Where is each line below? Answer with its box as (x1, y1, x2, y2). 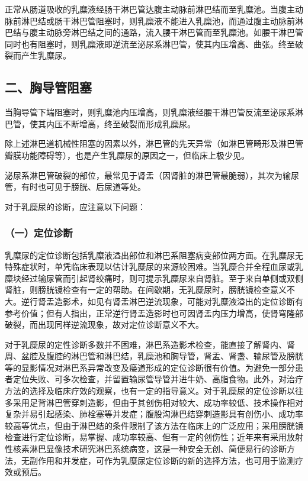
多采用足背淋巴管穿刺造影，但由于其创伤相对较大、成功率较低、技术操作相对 (5, 396, 303, 408)
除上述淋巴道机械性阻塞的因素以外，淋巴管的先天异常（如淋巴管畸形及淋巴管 (5, 137, 303, 150)
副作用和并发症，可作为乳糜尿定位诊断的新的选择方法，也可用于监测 (29, 454, 295, 466)
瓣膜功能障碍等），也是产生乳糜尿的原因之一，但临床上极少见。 (5, 149, 249, 161)
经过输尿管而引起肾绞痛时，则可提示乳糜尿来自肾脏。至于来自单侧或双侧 (21, 272, 303, 284)
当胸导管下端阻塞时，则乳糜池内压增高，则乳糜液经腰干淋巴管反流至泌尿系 (5, 106, 295, 118)
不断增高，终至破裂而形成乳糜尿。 (62, 117, 195, 130)
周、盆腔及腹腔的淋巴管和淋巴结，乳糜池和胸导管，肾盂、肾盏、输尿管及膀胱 (5, 350, 303, 362)
